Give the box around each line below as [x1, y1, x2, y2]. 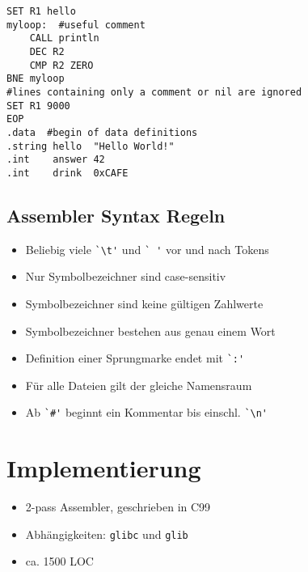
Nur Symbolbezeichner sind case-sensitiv [25, 268, 226, 285]
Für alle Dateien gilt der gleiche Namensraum [25, 376, 252, 393]
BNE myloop [6, 73, 65, 85]
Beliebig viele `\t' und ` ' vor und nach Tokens [25, 240, 269, 257]
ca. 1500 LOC [25, 553, 94, 570]
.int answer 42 [6, 154, 105, 166]
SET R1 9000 [6, 100, 70, 112]
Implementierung [6, 451, 201, 485]
